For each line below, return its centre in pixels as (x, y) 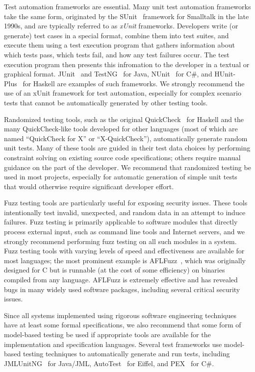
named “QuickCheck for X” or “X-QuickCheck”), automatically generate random (126, 138)
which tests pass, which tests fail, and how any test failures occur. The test (117, 54)
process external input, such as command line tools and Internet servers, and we (125, 232)
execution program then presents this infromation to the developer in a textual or (127, 64)
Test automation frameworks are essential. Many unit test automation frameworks (127, 6)
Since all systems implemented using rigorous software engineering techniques (120, 315)
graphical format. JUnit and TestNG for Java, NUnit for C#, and (108, 74)
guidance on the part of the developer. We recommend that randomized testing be (127, 167)
